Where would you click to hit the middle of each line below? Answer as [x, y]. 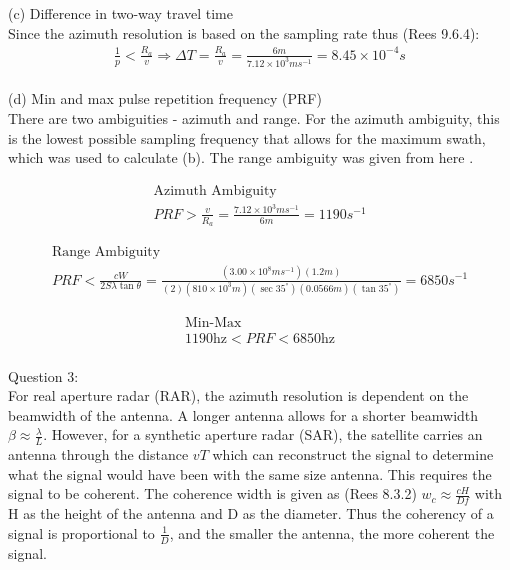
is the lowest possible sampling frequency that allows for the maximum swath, [247, 137]
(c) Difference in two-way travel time [120, 13]
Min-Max [213, 322]
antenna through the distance [98, 454]
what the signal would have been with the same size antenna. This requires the [250, 473]
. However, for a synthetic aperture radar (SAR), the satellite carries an [263, 434]
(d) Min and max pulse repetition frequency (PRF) [165, 98]
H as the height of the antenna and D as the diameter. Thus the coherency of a [251, 513]
